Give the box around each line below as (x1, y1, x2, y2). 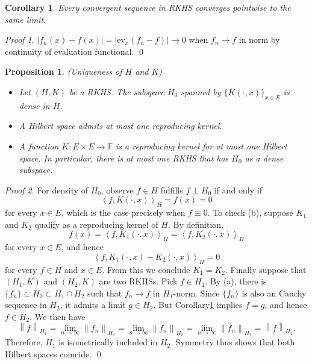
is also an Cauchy (242, 286, 307, 299)
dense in (19, 99, 50, 111)
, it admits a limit (60, 298, 126, 311)
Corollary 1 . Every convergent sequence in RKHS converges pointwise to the (5, 1, 291, 13)
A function (19, 139, 59, 152)
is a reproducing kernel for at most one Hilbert (116, 139, 287, 152)
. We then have (30, 310, 86, 322)
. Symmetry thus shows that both (170, 336, 295, 348)
